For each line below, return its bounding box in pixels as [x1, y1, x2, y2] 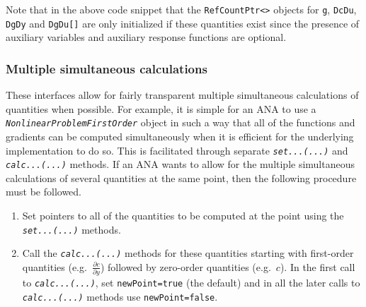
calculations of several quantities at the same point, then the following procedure [6, 170, 357, 185]
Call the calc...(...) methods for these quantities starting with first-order [22, 246, 354, 260]
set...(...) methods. [22, 222, 121, 236]
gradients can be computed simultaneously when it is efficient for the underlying [6, 128, 354, 143]
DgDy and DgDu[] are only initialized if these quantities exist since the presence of [6, 16, 360, 30]
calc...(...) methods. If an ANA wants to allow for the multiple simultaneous [6, 157, 355, 171]
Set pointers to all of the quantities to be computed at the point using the [22, 208, 344, 223]
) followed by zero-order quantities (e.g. [100, 259, 271, 274]
